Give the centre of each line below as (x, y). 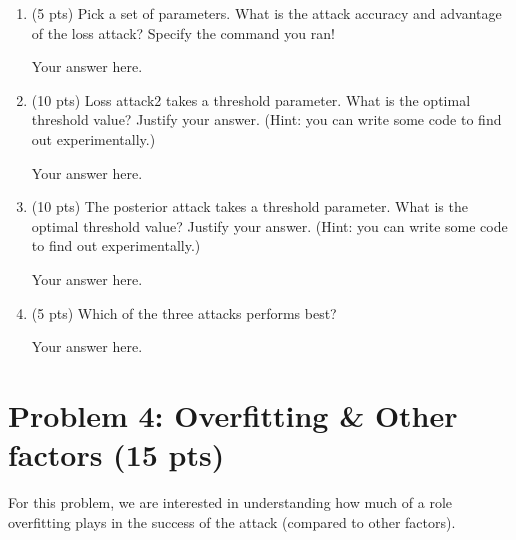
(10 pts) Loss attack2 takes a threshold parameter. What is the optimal (251, 99)
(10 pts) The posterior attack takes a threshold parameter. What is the (249, 206)
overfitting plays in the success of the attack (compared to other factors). (232, 521)
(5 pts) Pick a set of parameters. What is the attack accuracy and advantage (266, 13)
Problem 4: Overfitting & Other (233, 414)
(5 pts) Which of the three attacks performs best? (184, 312)
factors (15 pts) (116, 454)
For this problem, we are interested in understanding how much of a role (230, 502)
